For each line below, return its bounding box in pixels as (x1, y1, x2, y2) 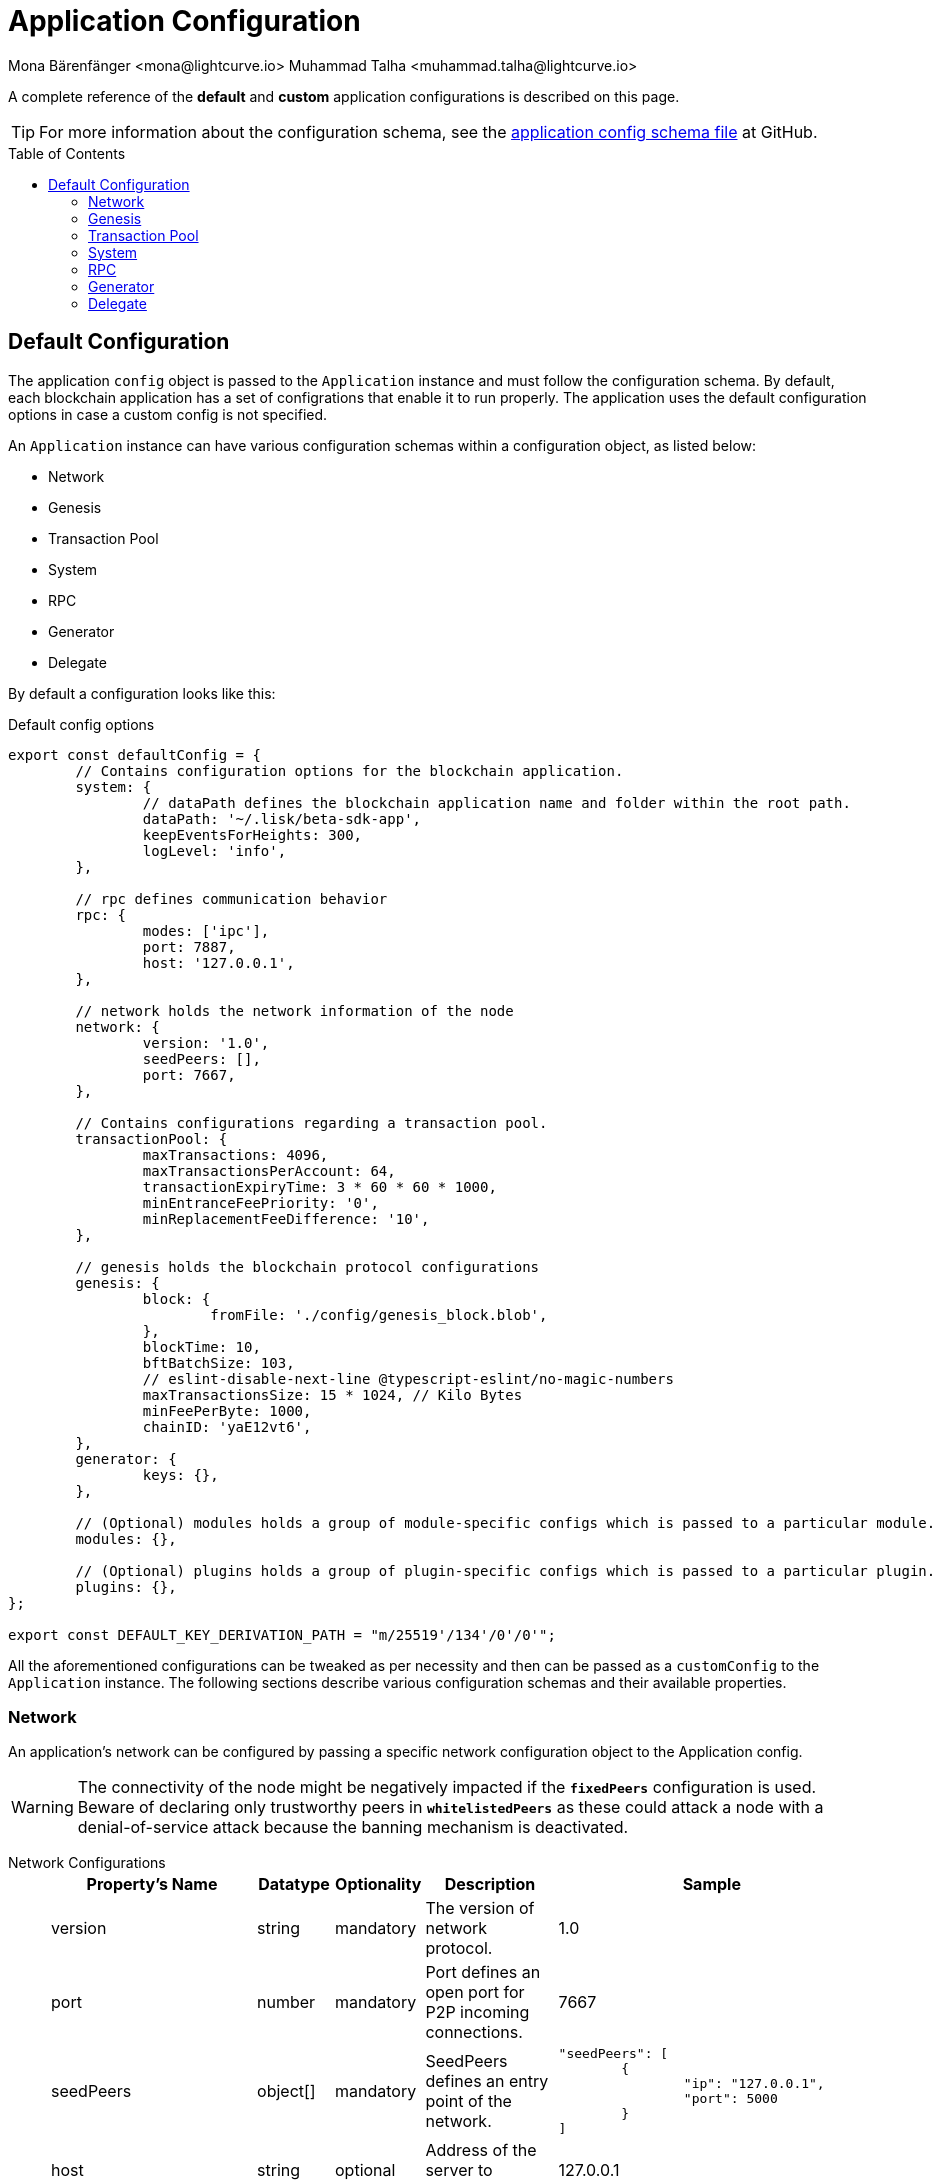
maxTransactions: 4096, (142, 1146, 329, 1163)
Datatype (258, 1874, 330, 1895)
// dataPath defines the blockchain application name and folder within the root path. (142, 794, 851, 811)
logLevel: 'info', (142, 842, 287, 859)
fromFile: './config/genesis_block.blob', (210, 1306, 548, 1323)
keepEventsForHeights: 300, (142, 826, 363, 843)
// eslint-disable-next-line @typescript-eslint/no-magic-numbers (142, 1370, 674, 1387)
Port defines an (425, 1962, 541, 1983)
